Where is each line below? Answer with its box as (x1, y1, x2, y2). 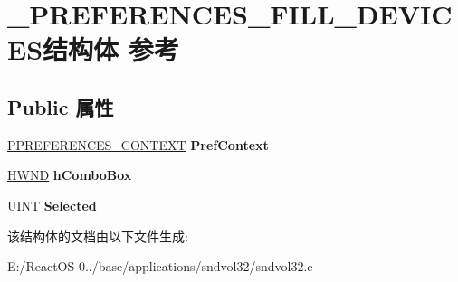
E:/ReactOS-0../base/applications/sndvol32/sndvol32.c (7, 257, 313, 276)
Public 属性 (7, 92, 114, 120)
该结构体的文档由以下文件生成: (7, 226, 188, 245)
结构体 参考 (43, 31, 179, 68)
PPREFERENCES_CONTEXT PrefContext (7, 135, 269, 154)
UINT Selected (7, 195, 97, 214)
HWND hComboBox (7, 165, 132, 184)
